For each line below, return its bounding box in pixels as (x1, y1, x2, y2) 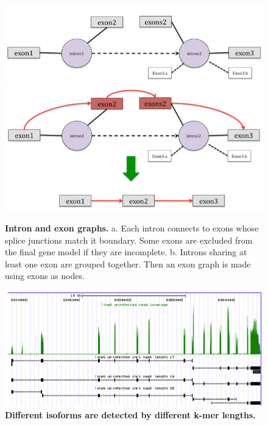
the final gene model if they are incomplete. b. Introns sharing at (5, 245, 247, 258)
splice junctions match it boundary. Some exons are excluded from (5, 233, 253, 246)
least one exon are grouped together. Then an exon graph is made (5, 257, 251, 270)
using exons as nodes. (5, 269, 85, 282)
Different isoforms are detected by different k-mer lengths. (5, 408, 256, 421)
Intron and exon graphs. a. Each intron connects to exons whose (5, 222, 259, 234)
